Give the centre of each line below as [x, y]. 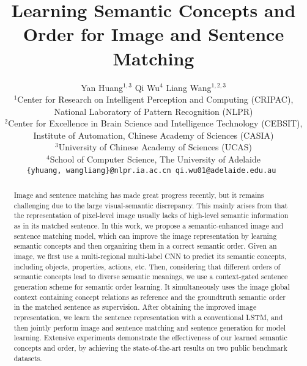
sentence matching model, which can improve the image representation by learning [145, 236]
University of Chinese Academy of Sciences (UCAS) [155, 147]
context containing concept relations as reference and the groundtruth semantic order [150, 297]
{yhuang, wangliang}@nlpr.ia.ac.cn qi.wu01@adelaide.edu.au [151, 170]
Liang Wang [189, 87]
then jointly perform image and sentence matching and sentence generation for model [150, 327]
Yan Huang [102, 87]
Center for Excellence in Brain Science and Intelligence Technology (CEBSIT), [155, 123]
